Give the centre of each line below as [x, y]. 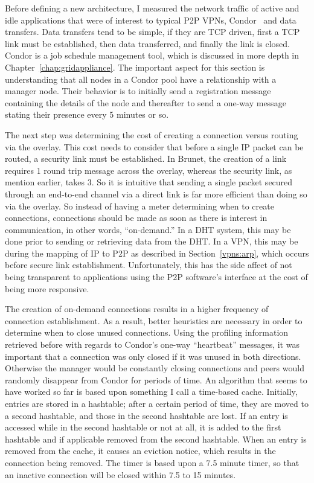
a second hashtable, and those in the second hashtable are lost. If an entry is [146, 415]
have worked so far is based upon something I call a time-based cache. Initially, [151, 392]
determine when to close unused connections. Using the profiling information [147, 332]
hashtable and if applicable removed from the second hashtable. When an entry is [156, 439]
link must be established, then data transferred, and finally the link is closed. [147, 43]
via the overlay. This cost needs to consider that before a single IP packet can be [154, 146]
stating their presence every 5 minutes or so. [87, 114]
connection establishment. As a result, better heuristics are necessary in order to [154, 320]
